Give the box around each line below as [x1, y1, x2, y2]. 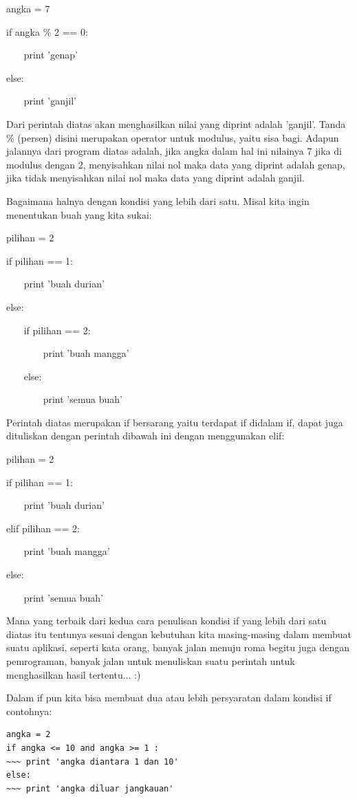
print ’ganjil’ [23, 94, 76, 108]
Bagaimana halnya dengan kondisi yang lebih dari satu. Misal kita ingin [6, 193, 310, 208]
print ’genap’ [23, 47, 78, 62]
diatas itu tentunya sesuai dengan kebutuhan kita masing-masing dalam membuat [6, 626, 352, 641]
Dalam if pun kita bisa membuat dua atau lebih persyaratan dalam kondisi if [6, 690, 332, 705]
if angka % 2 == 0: [6, 24, 88, 39]
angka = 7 [6, 1, 50, 15]
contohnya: [6, 703, 52, 718]
